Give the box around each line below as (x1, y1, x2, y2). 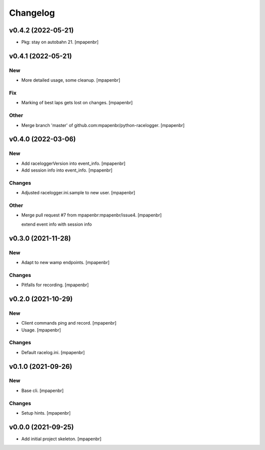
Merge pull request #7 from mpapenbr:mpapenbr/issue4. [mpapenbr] (21, 212, 162, 218)
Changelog (9, 7, 55, 18)
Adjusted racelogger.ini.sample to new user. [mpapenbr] (21, 190, 135, 196)
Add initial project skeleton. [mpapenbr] (21, 436, 102, 442)
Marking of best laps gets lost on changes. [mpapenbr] (21, 100, 133, 106)
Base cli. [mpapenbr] (21, 388, 64, 393)
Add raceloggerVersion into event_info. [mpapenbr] (21, 160, 126, 166)
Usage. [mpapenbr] (21, 327, 61, 333)
